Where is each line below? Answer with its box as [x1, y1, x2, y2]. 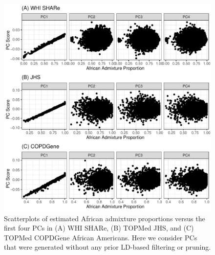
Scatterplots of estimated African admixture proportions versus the [4, 213, 205, 223]
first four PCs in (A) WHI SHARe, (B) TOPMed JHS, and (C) [4, 223, 194, 233]
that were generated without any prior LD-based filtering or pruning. [4, 242, 211, 252]
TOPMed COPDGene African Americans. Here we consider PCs [4, 232, 197, 242]
